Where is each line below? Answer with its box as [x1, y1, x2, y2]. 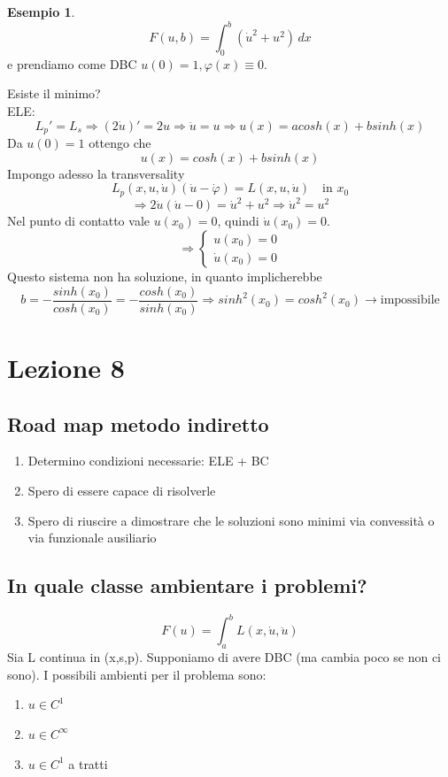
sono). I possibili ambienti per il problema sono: [7, 665, 266, 683]
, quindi [217, 212, 259, 230]
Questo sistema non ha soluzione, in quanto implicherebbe [7, 267, 322, 286]
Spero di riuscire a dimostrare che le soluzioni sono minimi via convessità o [27, 511, 435, 529]
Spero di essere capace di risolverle [27, 481, 216, 499]
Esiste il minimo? [7, 84, 101, 103]
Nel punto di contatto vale [7, 212, 150, 230]
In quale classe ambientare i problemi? [7, 572, 367, 599]
